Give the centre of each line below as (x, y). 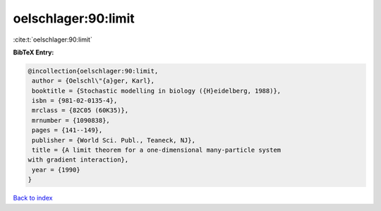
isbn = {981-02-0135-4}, (75, 101)
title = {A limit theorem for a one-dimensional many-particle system (157, 150)
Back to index (33, 198)
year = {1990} (56, 170)
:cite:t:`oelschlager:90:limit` (53, 40)
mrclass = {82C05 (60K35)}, (80, 110)
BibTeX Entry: (34, 52)
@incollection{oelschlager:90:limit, (93, 71)
